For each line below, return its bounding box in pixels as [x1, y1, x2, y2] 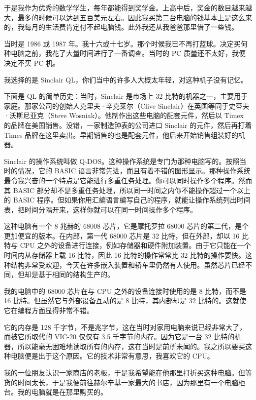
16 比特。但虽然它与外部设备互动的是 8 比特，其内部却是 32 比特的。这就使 [4, 295, 247, 306]
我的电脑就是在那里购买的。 [17, 387, 107, 397]
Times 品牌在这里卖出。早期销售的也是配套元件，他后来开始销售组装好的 [4, 129, 239, 140]
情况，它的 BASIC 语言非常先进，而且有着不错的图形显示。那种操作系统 [17, 165, 251, 176]
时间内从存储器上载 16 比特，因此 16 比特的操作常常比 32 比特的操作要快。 [4, 250, 245, 260]
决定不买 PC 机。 [4, 57, 60, 68]
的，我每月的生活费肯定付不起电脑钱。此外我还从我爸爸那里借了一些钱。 [4, 22, 238, 32]
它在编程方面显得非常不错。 [4, 305, 94, 316]
